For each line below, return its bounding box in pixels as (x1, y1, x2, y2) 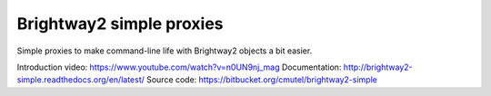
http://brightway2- (343, 62, 413, 72)
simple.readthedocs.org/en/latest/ (16, 74, 145, 85)
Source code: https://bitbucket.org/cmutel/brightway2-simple (145, 74, 377, 85)
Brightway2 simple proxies (16, 14, 224, 34)
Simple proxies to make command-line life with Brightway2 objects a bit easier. (16, 45, 313, 56)
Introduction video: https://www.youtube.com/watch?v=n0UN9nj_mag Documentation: (16, 62, 342, 72)
